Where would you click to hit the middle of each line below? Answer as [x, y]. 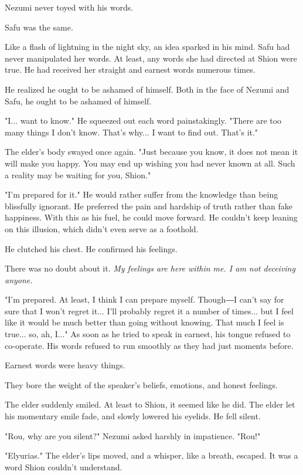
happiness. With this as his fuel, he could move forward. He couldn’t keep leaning [151, 217]
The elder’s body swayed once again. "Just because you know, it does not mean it [151, 152]
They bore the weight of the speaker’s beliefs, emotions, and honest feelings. [142, 384]
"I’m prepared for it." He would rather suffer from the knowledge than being [142, 194]
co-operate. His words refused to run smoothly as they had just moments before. [149, 345]
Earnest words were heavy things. [65, 365]
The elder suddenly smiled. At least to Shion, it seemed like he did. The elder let [150, 404]
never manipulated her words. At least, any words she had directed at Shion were [151, 58]
